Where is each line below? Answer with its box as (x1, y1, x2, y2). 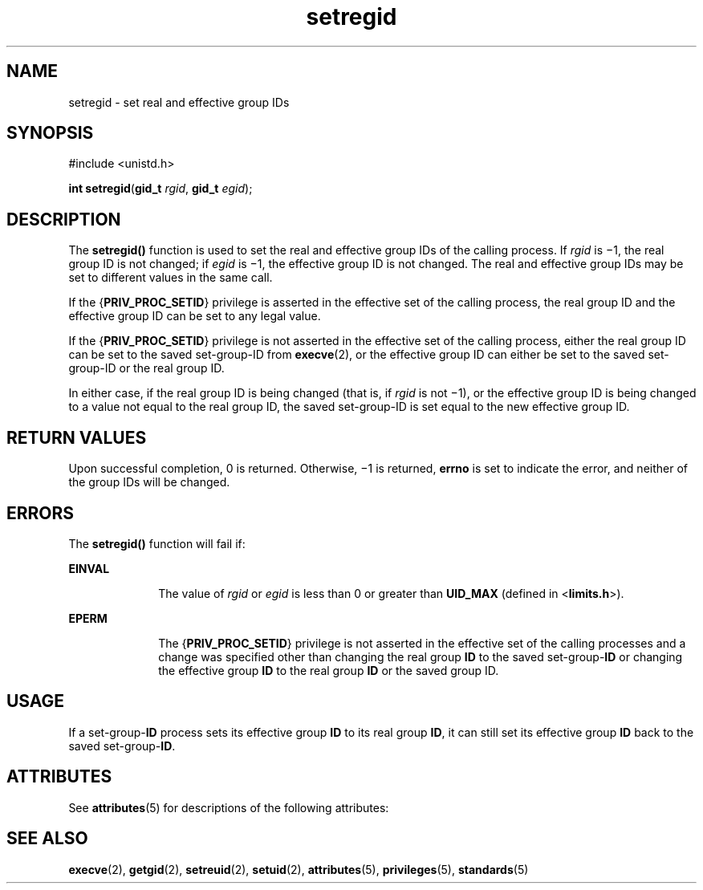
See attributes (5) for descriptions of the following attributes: (68, 800, 389, 815)
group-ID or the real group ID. (68, 361, 225, 376)
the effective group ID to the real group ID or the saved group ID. (158, 663, 499, 677)
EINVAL (68, 561, 110, 575)
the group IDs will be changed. (68, 475, 230, 490)
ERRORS (6, 502, 75, 523)
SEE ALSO (6, 828, 88, 849)
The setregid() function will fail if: (68, 536, 246, 551)
